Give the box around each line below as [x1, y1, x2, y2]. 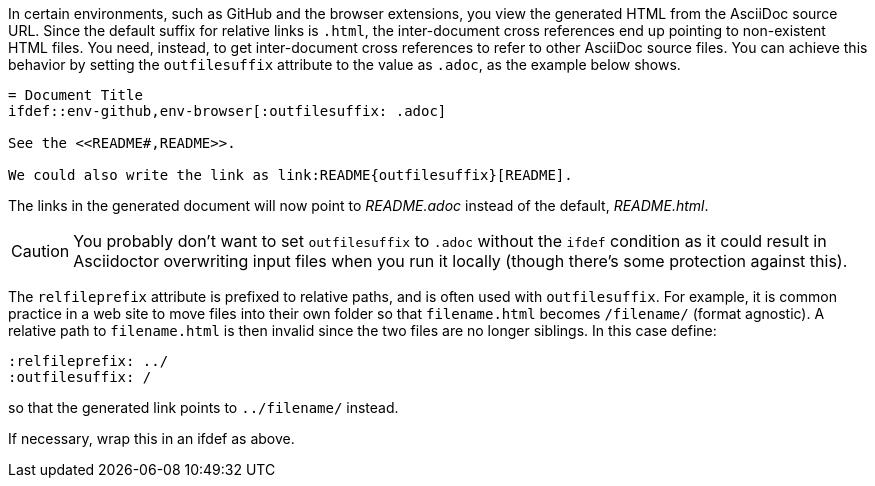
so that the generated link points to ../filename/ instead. [8, 399, 399, 416]
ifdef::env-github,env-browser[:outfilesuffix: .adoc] [8, 103, 447, 119]
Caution [11, 241, 70, 261]
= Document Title [8, 87, 143, 103]
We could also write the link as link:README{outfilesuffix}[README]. [8, 167, 573, 183]
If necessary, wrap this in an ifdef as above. [8, 430, 295, 447]
